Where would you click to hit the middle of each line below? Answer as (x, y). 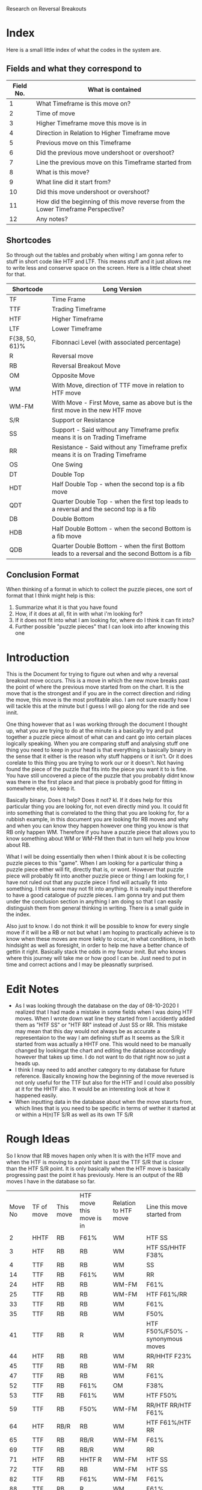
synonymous (164, 1339)
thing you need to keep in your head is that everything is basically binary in (99, 750)
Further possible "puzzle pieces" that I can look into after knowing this (102, 626)
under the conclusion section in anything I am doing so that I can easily (94, 902)
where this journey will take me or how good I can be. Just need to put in (96, 958)
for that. (16, 274)
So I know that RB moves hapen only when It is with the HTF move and (94, 1156)
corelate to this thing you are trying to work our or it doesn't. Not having (95, 763)
